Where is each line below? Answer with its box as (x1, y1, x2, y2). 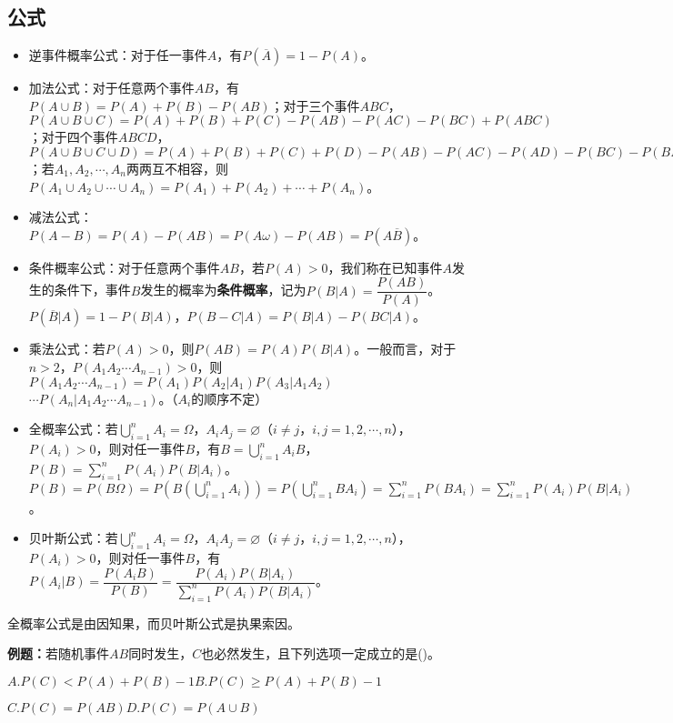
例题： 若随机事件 (7, 644, 109, 663)
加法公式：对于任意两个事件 (28, 78, 195, 97)
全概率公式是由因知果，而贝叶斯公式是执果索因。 (7, 613, 300, 632)
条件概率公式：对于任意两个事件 (28, 257, 220, 276)
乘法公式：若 (28, 339, 105, 358)
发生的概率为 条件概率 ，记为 (140, 280, 306, 299)
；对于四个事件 (28, 127, 118, 146)
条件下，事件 (54, 280, 131, 299)
